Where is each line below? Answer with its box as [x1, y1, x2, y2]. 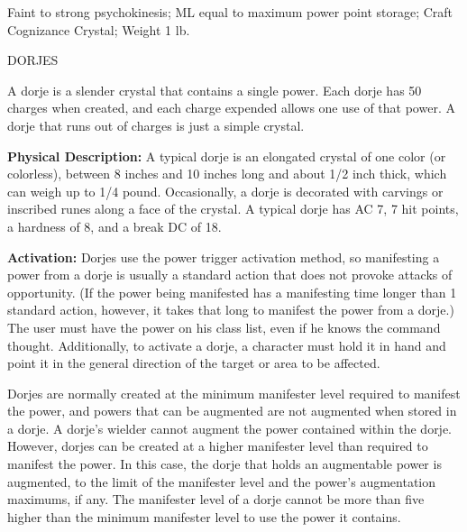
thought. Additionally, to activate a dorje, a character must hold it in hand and [7, 335, 446, 354]
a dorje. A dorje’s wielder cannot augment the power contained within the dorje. [7, 418, 453, 437]
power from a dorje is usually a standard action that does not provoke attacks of [7, 265, 453, 284]
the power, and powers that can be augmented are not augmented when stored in [7, 401, 457, 420]
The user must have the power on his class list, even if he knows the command [7, 317, 441, 336]
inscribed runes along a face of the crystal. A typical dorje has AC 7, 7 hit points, [7, 199, 459, 218]
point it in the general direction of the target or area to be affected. [7, 353, 380, 372]
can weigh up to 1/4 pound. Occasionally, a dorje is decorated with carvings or [7, 181, 444, 200]
